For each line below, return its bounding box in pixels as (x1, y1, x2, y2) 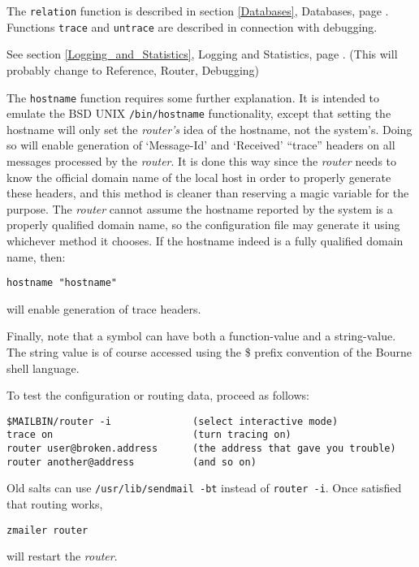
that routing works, (6, 496, 103, 513)
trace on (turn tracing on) (6, 429, 292, 441)
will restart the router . (6, 548, 118, 565)
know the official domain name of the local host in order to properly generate (6, 168, 391, 185)
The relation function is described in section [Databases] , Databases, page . (6, 2, 389, 19)
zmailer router (6, 524, 89, 536)
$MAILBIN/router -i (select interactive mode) (6, 415, 339, 427)
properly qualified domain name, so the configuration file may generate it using (6, 216, 400, 233)
